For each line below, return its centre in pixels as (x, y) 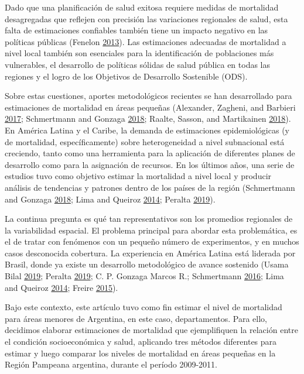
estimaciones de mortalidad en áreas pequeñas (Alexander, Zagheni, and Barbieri (150, 107)
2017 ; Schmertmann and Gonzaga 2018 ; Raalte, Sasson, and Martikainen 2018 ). (148, 119)
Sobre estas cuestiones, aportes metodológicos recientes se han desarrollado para (148, 96)
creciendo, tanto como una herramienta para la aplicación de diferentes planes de (150, 153)
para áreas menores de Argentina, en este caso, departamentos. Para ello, (136, 318)
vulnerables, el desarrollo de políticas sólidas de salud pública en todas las (138, 64)
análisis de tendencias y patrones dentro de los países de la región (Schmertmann (150, 187)
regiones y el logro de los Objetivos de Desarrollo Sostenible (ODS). (126, 76)
